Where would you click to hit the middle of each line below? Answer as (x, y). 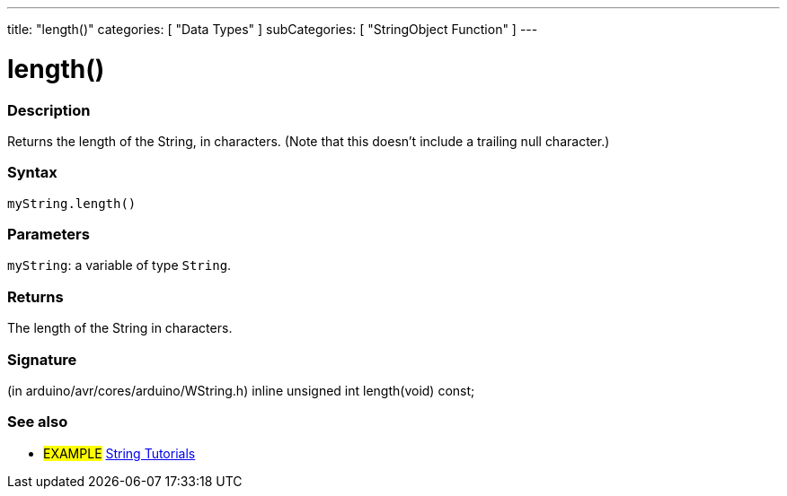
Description (49, 110)
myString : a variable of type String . (119, 265)
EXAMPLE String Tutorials (119, 453)
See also (38, 422)
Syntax (32, 173)
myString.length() (72, 203)
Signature (42, 359)
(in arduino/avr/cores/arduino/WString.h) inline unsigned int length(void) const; (241, 390)
